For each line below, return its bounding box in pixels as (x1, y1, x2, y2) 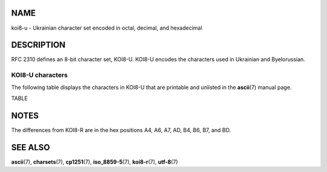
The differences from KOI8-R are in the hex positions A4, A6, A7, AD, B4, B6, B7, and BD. (11, 126, 231, 133)
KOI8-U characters (11, 71, 68, 79)
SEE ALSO (11, 142, 50, 153)
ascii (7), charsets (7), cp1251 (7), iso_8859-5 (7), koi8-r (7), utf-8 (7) (11, 158, 178, 165)
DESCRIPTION (11, 40, 66, 50)
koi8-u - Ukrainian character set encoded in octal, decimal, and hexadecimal (11, 24, 202, 31)
